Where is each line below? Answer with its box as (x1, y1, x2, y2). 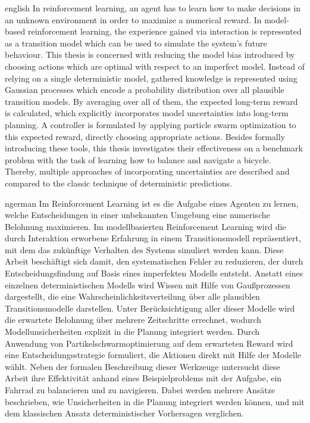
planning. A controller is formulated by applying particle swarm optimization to (5, 118, 296, 130)
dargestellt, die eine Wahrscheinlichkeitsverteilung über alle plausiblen (5, 290, 260, 303)
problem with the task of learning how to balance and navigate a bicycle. (5, 153, 271, 166)
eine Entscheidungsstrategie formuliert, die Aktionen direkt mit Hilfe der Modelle (5, 349, 302, 361)
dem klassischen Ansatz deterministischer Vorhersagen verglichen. (5, 407, 244, 419)
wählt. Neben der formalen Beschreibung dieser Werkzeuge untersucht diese (5, 360, 280, 372)
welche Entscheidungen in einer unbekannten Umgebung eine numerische (5, 209, 270, 221)
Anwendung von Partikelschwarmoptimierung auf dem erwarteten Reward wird (5, 337, 293, 349)
